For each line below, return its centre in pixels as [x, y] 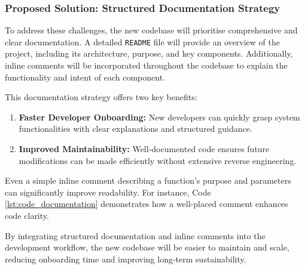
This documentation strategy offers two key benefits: [101, 97]
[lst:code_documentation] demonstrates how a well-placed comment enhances [147, 204]
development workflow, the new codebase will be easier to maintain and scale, [147, 247]
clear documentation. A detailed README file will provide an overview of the [142, 41]
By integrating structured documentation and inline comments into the [135, 235]
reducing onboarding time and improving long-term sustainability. [126, 259]
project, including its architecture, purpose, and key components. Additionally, [149, 53]
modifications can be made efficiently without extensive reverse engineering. [158, 160]
